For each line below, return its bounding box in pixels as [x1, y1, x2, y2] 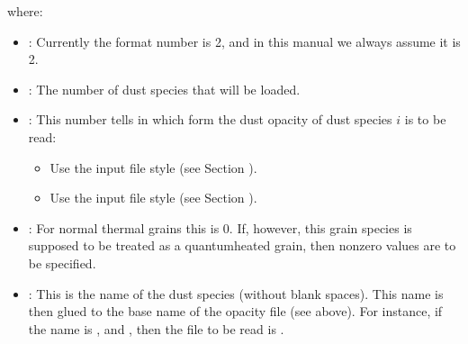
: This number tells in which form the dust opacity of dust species [28, 110, 392, 129]
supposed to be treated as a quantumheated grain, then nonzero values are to [28, 236, 456, 255]
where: [7, 2, 43, 20]
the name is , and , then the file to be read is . [28, 319, 284, 338]
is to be [404, 110, 446, 129]
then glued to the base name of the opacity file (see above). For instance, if [28, 302, 443, 321]
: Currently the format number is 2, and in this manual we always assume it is [28, 32, 461, 50]
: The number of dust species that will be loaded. [28, 79, 301, 98]
